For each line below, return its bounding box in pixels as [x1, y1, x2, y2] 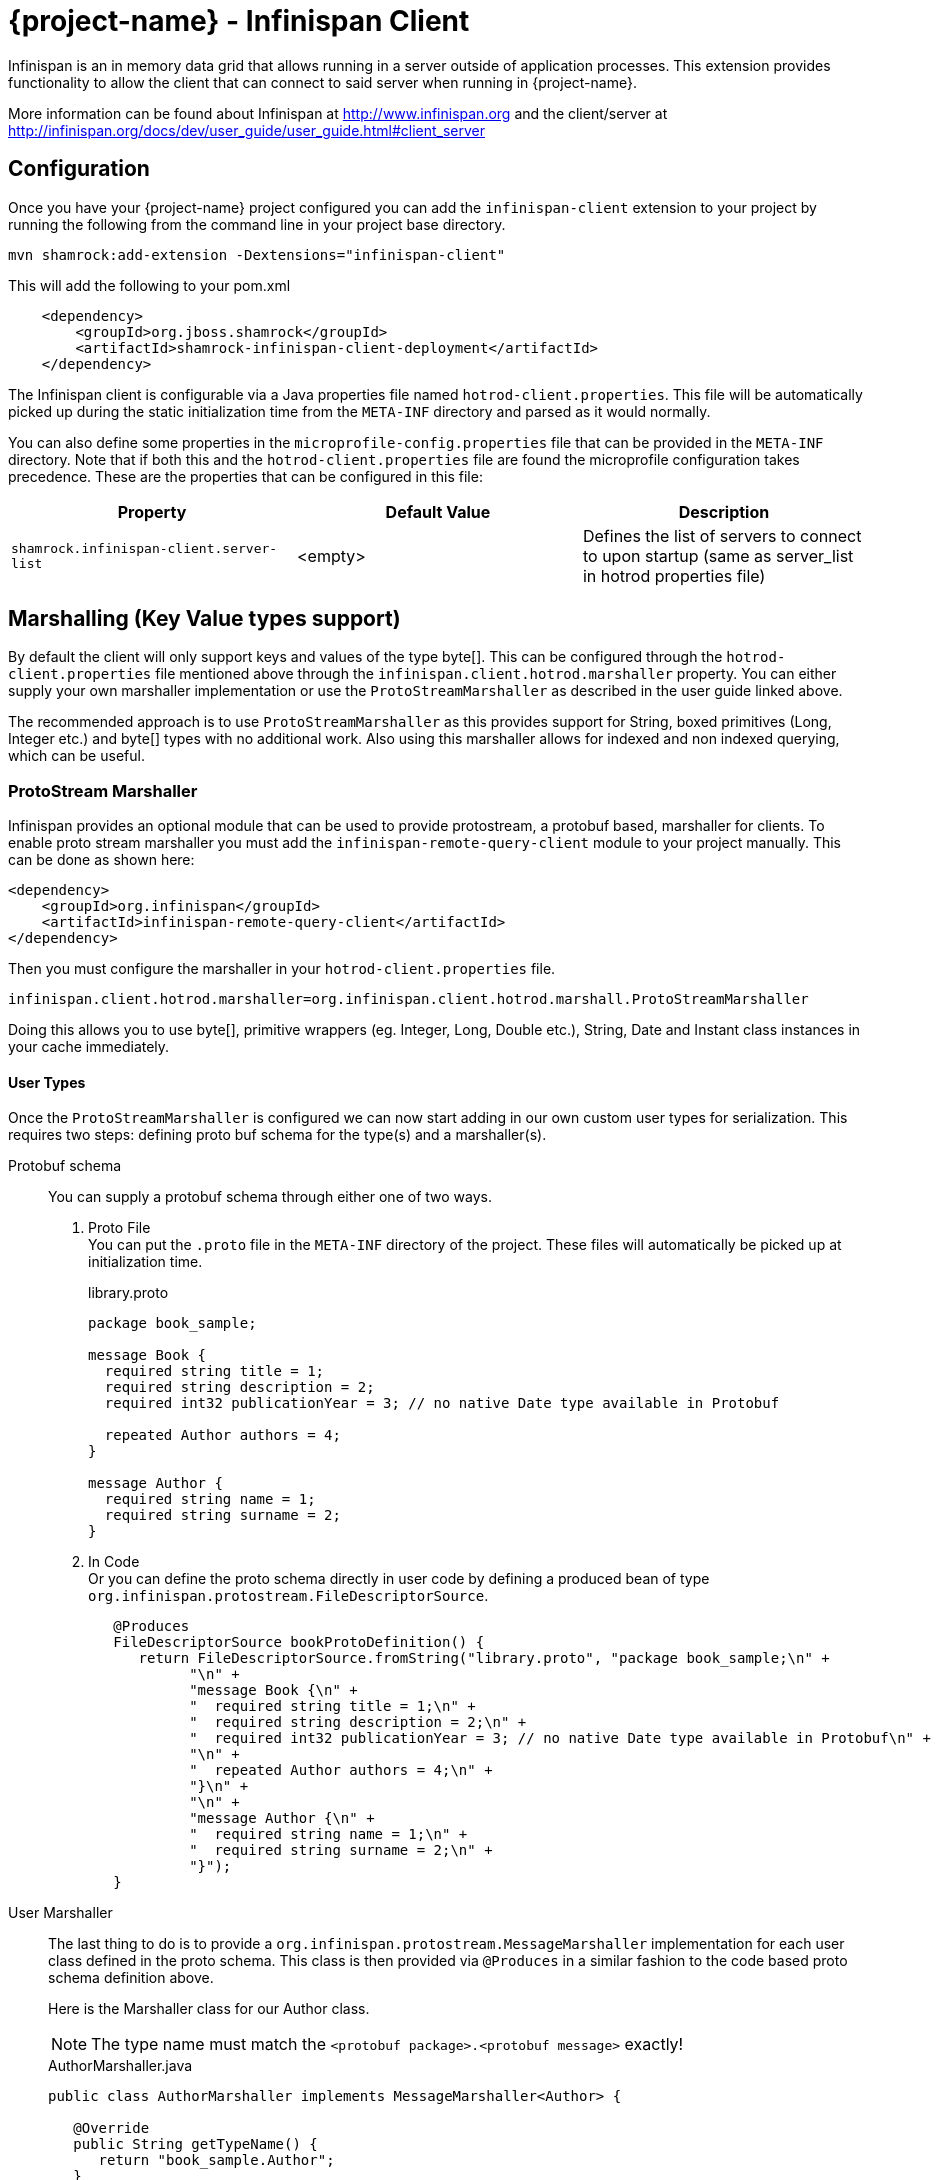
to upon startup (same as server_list [582, 545, 854, 566]
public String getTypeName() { [73, 2136, 318, 2153]
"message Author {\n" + [189, 1810, 375, 1827]
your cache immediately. [8, 1038, 170, 1056]
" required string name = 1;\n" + [189, 1826, 468, 1843]
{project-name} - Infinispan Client [8, 4, 470, 38]
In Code [88, 1553, 140, 1571]
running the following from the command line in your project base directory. [8, 215, 506, 233]
